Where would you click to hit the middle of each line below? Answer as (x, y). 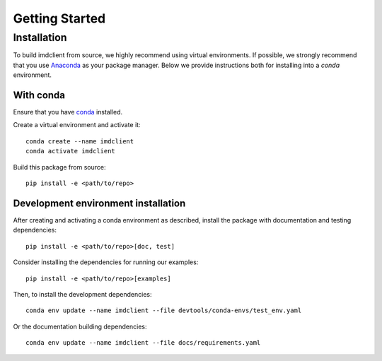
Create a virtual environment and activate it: (77, 125)
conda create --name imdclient (80, 141)
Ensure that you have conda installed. (68, 112)
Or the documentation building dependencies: (80, 326)
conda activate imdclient (71, 151)
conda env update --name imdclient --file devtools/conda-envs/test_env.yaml (164, 310)
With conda (39, 95)
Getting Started (59, 18)
